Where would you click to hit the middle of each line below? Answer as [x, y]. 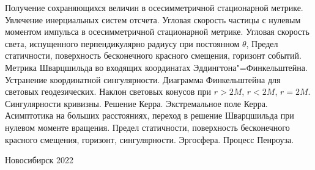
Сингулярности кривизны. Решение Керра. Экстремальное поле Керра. [136, 103]
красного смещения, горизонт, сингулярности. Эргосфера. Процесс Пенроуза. [150, 139]
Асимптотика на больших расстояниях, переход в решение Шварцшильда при [150, 115]
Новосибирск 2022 [39, 160]
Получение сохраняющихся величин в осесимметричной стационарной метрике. [154, 7]
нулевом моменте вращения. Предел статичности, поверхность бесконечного [147, 127]
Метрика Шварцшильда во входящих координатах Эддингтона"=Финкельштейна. [156, 67]
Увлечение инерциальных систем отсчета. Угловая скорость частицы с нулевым [153, 19]
